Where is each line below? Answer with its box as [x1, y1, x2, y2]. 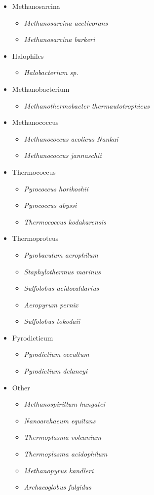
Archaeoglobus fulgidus [24, 482, 91, 492]
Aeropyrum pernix [24, 299, 78, 309]
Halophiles [12, 50, 44, 61]
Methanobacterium [12, 83, 70, 94]
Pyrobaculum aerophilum [24, 249, 98, 260]
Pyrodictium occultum [24, 349, 89, 359]
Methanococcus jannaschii [24, 150, 102, 160]
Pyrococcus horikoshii [24, 183, 88, 193]
